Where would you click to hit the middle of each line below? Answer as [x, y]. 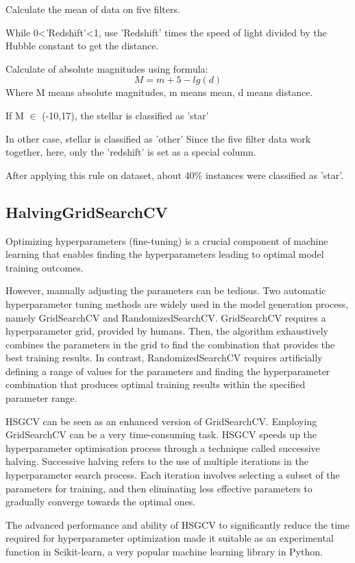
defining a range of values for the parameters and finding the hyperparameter [168, 371]
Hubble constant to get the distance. [82, 46]
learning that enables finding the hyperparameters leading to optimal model [165, 254]
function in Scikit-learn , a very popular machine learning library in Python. [164, 552]
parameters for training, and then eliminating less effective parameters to [159, 488]
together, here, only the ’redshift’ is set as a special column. [131, 152]
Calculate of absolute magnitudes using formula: [107, 68]
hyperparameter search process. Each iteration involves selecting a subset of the [173, 475]
